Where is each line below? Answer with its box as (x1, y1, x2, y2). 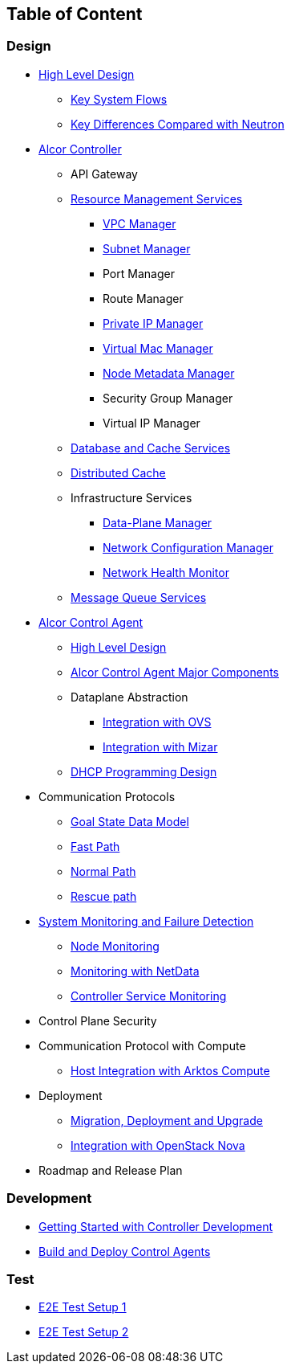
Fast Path (71, 839, 120, 853)
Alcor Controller (38, 141, 122, 156)
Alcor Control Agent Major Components (71, 665, 279, 679)
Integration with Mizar (103, 739, 218, 754)
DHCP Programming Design (71, 764, 217, 779)
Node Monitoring (71, 939, 160, 953)
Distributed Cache (71, 465, 166, 480)
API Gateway (71, 166, 138, 181)
